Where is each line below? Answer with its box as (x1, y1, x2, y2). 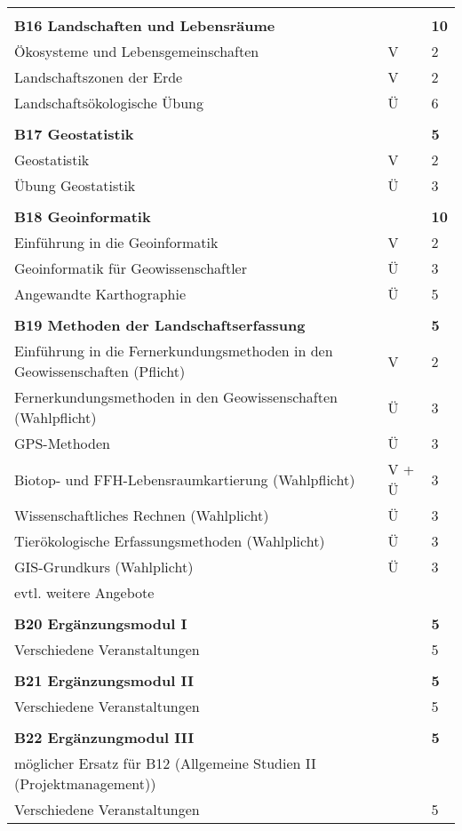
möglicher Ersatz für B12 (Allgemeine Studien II (14, 753, 316, 773)
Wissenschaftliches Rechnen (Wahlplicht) (14, 505, 269, 525)
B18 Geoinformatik (14, 206, 151, 227)
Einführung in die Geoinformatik (14, 232, 219, 252)
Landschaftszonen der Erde (14, 67, 183, 87)
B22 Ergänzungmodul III (14, 727, 195, 747)
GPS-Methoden (14, 433, 110, 453)
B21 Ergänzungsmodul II (14, 670, 194, 691)
